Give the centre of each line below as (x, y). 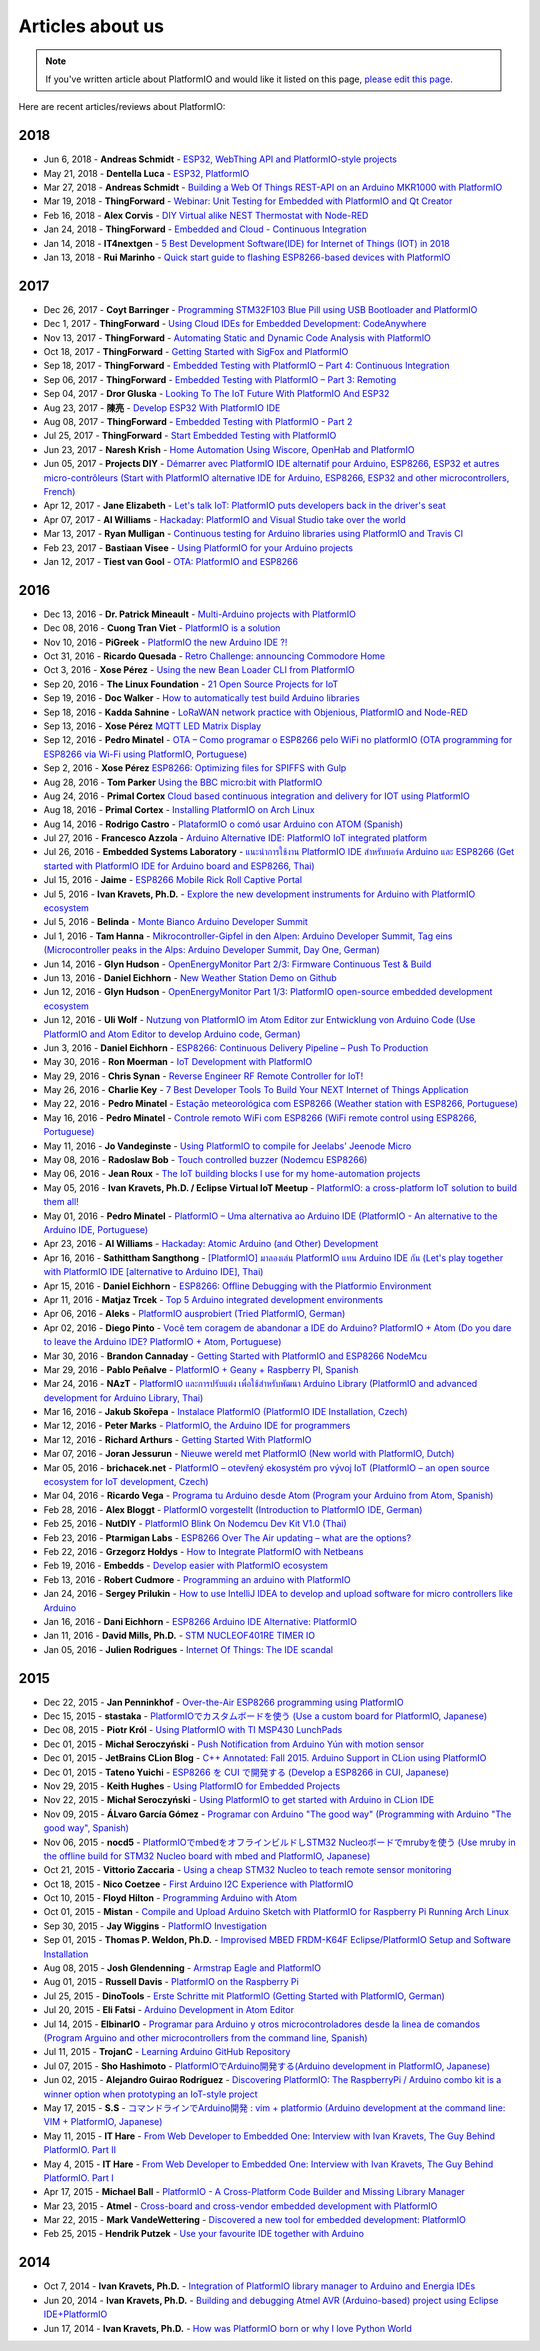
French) (59, 491)
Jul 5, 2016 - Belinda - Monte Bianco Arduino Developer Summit (176, 922)
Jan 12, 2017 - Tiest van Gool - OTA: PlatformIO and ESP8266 (171, 561)
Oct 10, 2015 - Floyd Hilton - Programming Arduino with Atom (170, 1898)
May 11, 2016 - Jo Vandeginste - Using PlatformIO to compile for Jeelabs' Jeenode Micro (227, 1146)
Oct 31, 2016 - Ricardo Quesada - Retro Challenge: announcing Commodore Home (214, 656)
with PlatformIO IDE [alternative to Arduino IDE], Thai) (153, 1272)
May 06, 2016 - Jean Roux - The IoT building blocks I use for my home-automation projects (232, 1174)
